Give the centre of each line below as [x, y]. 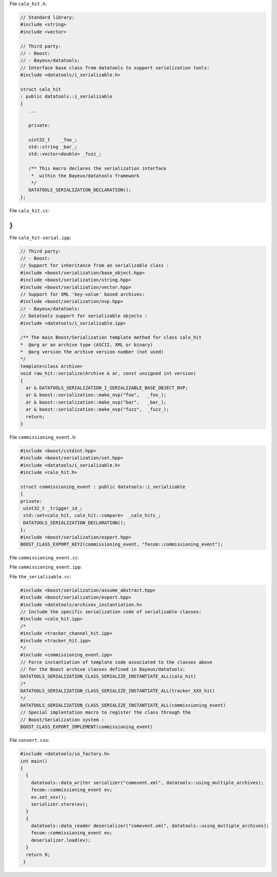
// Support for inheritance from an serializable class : [95, 266]
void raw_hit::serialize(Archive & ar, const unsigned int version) [108, 373]
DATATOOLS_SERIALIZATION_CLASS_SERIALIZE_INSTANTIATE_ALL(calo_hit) [108, 677]
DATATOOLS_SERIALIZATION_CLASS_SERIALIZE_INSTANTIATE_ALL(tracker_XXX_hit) [118, 691]
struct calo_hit [41, 89]
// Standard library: [47, 17]
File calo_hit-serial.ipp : [40, 237]
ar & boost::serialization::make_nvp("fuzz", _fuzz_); [97, 409]
